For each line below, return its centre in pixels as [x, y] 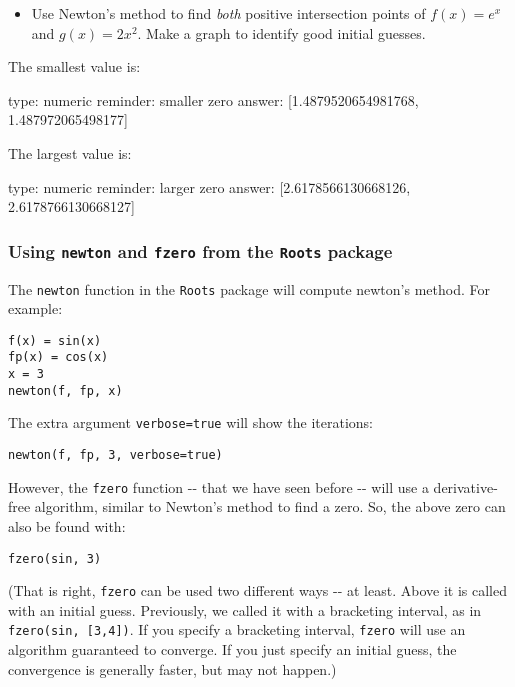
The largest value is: [70, 152]
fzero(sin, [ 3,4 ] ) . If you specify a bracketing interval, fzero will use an [237, 629]
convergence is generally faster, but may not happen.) [172, 668]
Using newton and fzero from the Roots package [200, 250]
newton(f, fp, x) [65, 390]
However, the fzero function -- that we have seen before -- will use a [218, 486]
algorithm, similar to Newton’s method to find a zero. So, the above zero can [270, 506]
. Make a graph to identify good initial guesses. [281, 32]
